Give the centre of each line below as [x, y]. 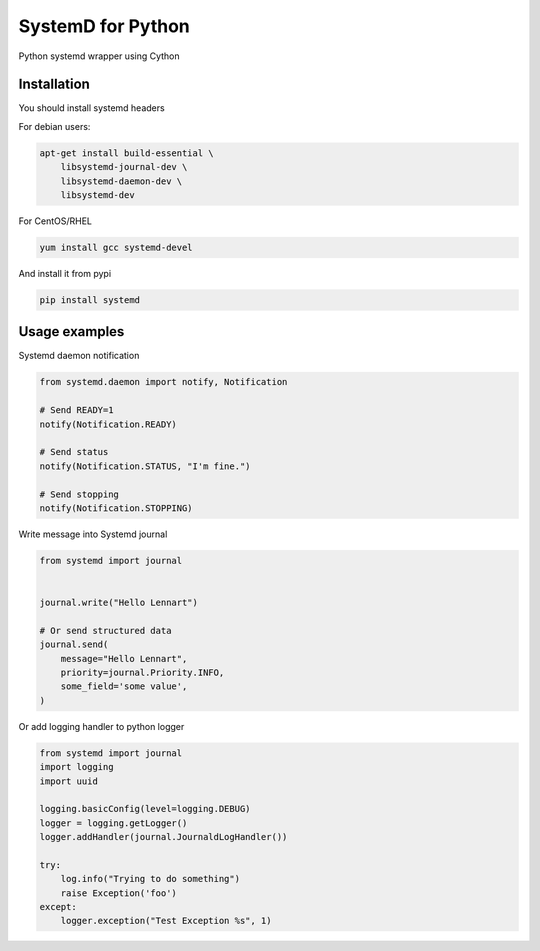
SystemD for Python [104, 26]
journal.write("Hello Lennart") [119, 603]
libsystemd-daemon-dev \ [121, 181]
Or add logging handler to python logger [101, 726]
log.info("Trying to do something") [150, 879]
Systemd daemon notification [79, 356]
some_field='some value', [124, 686]
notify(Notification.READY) [108, 424]
